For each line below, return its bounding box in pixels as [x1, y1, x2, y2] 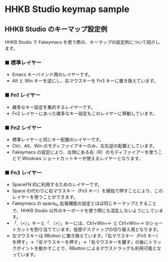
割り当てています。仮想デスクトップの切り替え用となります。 [34, 226, 161, 232]
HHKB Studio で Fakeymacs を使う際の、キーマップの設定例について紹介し [5, 39, 160, 45]
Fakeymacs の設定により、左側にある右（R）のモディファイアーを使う [12, 149, 158, 155]
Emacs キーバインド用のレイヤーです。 [12, 71, 93, 77]
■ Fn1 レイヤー [5, 92, 41, 99]
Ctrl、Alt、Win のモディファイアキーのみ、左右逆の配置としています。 [12, 142, 157, 149]
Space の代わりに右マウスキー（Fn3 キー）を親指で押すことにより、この [12, 188, 163, 194]
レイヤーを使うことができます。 [12, 194, 78, 200]
